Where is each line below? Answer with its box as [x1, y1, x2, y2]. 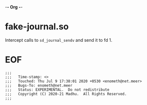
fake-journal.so [5, 21, 69, 32]
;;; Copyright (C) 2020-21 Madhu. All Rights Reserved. [5, 91, 127, 96]
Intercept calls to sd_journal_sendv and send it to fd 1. [5, 37, 113, 43]
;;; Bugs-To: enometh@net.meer [5, 83, 73, 88]
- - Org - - [5, 4, 23, 10]
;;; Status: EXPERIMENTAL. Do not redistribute [5, 87, 110, 92]
